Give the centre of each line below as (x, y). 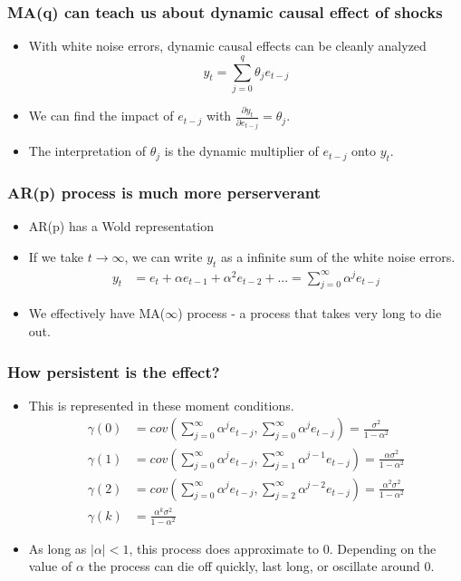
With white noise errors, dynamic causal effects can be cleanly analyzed (227, 46)
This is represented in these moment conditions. (161, 405)
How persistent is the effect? (114, 371)
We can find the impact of (101, 116)
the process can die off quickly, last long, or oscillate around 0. (261, 566)
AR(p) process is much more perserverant (164, 192)
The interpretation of (87, 151)
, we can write (163, 256)
